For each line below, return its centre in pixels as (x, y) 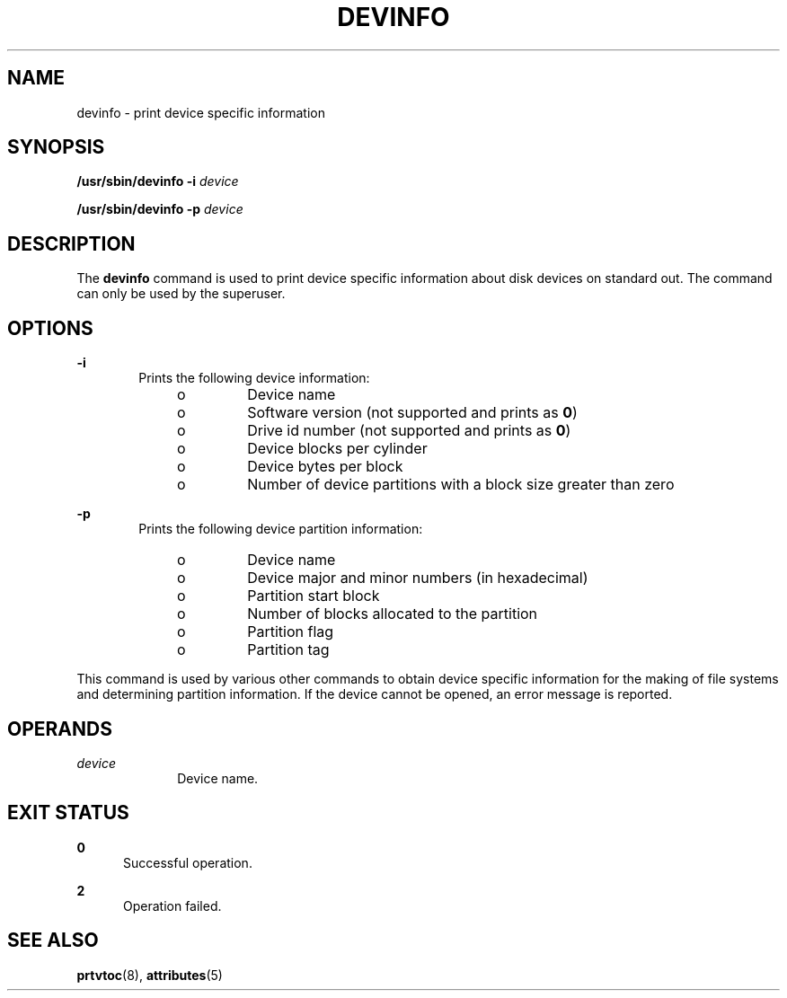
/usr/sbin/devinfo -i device (158, 181)
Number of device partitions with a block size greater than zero (461, 485)
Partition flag (291, 632)
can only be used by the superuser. (181, 294)
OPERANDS (60, 729)
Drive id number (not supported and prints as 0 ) (409, 431)
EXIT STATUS (68, 813)
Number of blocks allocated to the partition (393, 614)
